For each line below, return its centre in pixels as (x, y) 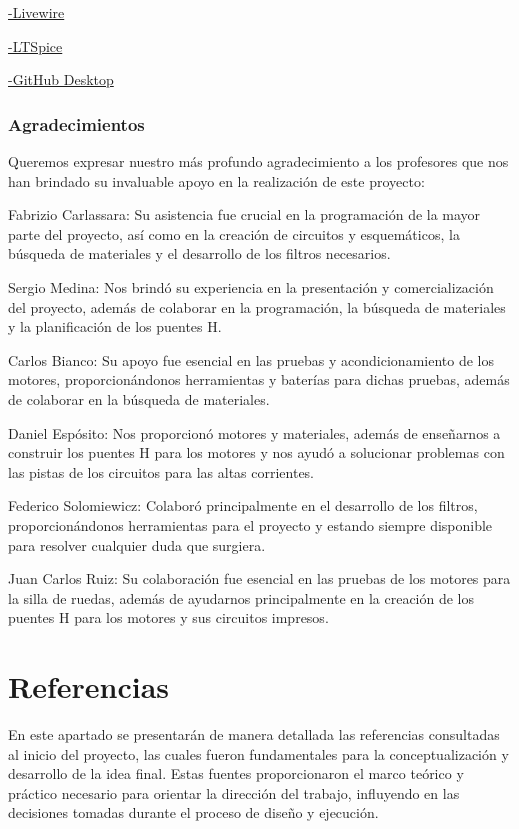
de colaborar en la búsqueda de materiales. (139, 398)
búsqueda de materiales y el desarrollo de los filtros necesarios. (199, 253)
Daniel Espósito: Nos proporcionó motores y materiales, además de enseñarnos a (254, 432)
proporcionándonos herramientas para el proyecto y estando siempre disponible (250, 524)
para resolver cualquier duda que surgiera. (137, 544)
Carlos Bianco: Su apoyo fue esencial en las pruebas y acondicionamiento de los (251, 359)
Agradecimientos (76, 123)
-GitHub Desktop (61, 79)
